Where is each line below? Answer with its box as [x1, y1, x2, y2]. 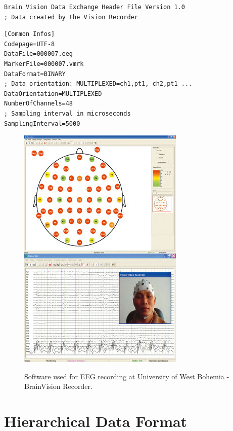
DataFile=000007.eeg [4, 50, 73, 58]
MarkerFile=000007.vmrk [4, 60, 84, 67]
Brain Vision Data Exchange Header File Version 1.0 [4, 4, 185, 11]
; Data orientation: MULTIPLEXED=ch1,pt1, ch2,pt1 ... [4, 80, 193, 88]
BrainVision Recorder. [24, 381, 92, 391]
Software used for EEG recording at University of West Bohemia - [24, 371, 229, 381]
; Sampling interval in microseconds [4, 110, 131, 117]
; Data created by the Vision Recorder [4, 13, 138, 21]
